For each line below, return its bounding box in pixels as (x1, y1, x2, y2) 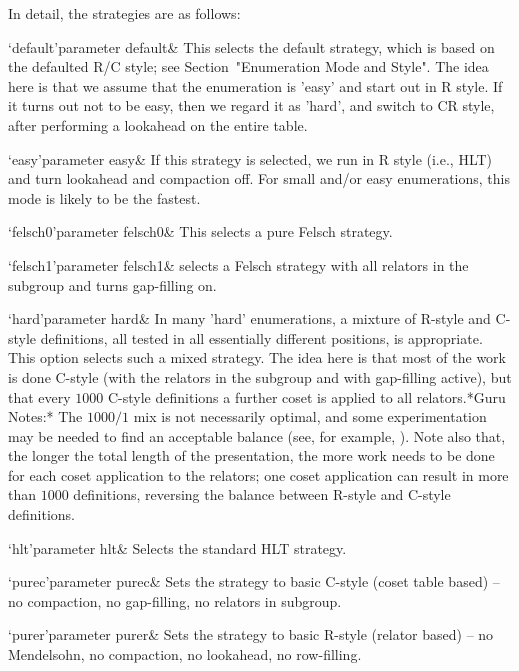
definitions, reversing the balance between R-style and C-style (73, 484, 451, 505)
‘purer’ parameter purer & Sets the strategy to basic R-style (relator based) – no (8, 624, 494, 645)
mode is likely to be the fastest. (8, 187, 201, 208)
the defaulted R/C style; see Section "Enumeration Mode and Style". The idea (8, 56, 489, 77)
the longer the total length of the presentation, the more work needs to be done (8, 445, 495, 466)
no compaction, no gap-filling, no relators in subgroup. (8, 590, 342, 611)
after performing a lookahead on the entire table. (8, 114, 308, 135)
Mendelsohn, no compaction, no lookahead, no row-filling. (8, 644, 362, 665)
